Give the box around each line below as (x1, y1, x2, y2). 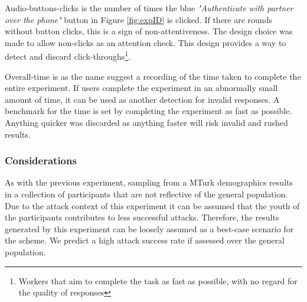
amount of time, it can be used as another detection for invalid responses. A (5, 93, 280, 105)
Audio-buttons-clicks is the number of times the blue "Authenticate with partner (5, 2, 293, 14)
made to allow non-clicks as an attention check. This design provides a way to (5, 36, 286, 48)
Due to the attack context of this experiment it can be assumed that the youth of (5, 199, 300, 212)
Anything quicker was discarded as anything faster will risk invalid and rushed (5, 116, 288, 128)
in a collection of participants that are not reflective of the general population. (5, 188, 288, 200)
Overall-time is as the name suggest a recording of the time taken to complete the (5, 70, 301, 82)
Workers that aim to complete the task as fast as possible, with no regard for (18, 274, 298, 287)
